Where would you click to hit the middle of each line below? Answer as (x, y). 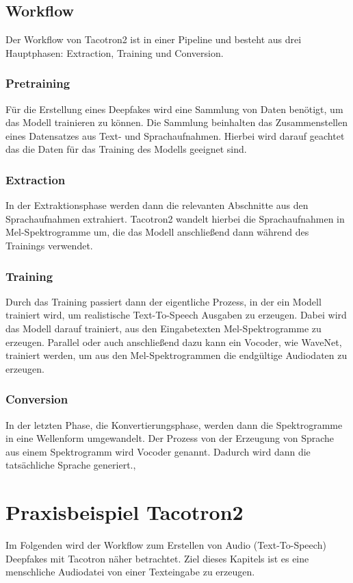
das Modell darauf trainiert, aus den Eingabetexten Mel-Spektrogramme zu (164, 328)
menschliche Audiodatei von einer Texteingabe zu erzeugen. (130, 572)
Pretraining (38, 83)
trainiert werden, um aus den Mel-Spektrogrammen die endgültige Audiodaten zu (176, 355)
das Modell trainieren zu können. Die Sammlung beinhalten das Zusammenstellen (176, 122)
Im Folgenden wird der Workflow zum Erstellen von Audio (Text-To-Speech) (166, 545)
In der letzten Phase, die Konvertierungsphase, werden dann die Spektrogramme (174, 424)
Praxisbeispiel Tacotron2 (125, 512)
